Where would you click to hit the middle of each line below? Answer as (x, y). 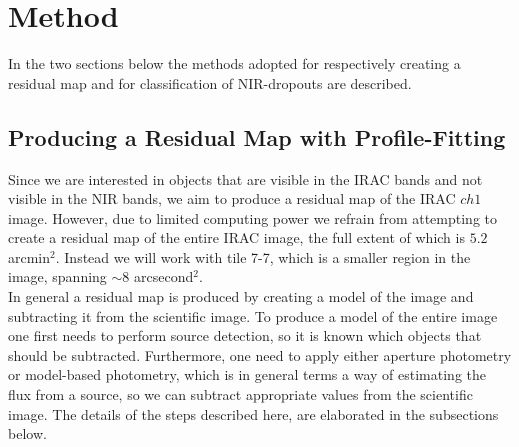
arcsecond (164, 276)
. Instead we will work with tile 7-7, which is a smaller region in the (263, 256)
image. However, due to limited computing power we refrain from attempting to (253, 217)
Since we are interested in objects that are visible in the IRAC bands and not (245, 178)
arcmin (29, 256)
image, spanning (57, 276)
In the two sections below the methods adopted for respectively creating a (234, 63)
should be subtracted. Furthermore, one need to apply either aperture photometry (260, 354)
